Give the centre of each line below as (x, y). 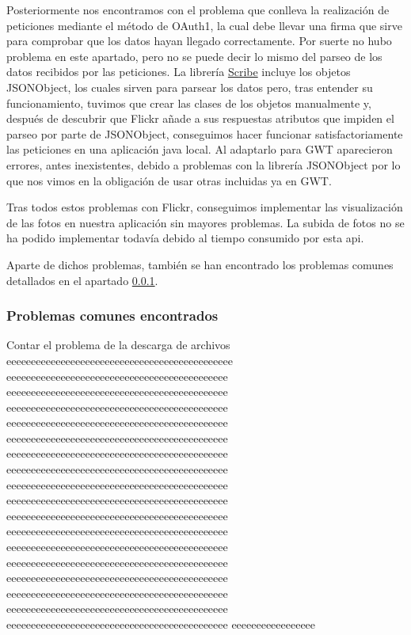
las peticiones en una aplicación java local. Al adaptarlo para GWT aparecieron (200, 149)
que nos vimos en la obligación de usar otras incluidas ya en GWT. (169, 180)
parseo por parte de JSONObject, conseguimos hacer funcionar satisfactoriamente (205, 133)
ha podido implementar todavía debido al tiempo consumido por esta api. (185, 238)
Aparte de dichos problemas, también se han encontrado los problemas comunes (200, 264)
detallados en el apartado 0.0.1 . (82, 280)
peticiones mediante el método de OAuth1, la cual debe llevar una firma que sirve (204, 25)
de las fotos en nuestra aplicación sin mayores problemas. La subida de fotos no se (205, 222)
